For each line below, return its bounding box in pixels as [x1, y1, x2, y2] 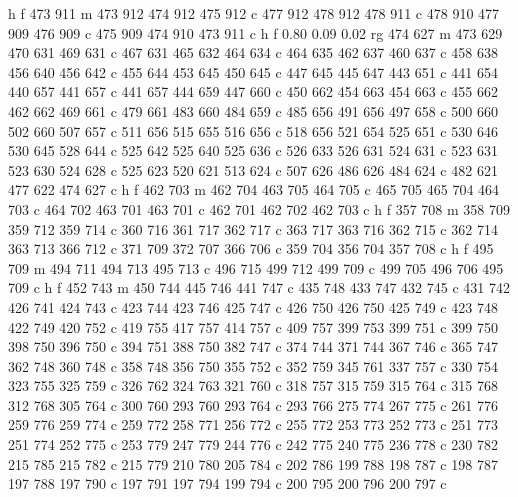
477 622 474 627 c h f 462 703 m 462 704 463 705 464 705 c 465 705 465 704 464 [8, 179, 500, 200]
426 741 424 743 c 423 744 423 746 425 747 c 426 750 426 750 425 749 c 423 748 [8, 296, 498, 317]
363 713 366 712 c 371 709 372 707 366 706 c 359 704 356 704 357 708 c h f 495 [8, 238, 494, 259]
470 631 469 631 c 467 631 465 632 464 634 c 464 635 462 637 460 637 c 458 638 [8, 42, 498, 63]
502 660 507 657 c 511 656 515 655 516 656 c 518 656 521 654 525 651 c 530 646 [8, 120, 498, 141]
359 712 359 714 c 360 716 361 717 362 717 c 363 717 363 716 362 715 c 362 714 [8, 218, 498, 239]
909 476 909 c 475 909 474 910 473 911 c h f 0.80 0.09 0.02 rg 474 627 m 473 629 [8, 22, 503, 43]
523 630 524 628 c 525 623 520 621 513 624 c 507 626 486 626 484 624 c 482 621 [8, 159, 498, 180]
